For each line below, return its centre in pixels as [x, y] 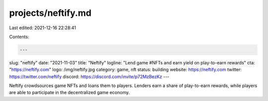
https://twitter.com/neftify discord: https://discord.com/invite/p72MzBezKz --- [89, 76]
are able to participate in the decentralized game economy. [69, 93]
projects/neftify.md [50, 13]
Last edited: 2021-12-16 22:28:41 [43, 28]
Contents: [19, 37]
